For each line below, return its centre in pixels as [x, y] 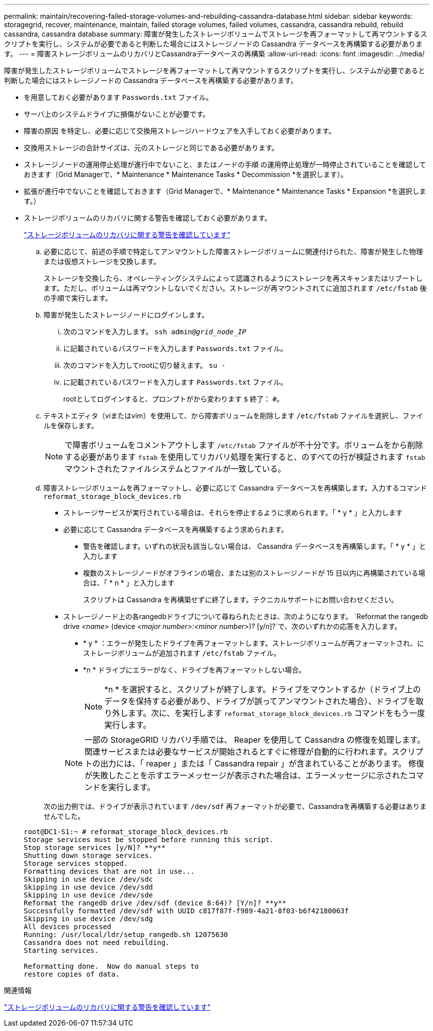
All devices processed [68, 927]
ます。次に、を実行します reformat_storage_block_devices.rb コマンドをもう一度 [277, 713]
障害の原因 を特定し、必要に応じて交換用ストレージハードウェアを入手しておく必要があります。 [180, 131]
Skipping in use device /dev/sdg [88, 919]
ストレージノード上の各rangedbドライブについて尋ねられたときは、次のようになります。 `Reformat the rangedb [246, 616]
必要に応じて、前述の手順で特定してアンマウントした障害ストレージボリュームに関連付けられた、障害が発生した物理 [233, 251]
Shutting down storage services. [88, 855]
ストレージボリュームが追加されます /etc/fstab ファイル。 [182, 653]
